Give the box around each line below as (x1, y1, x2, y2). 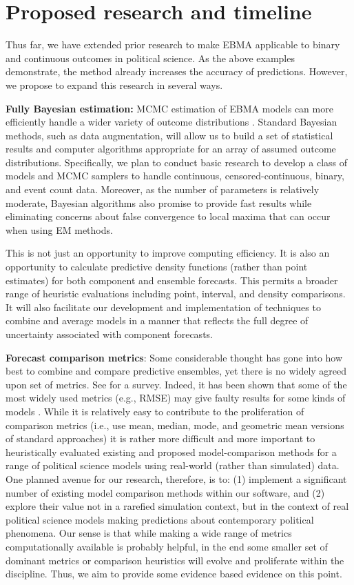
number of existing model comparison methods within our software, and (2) (6, 485, 325, 499)
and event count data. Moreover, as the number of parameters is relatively (6, 182, 320, 197)
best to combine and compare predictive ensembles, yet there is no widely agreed (6, 364, 347, 378)
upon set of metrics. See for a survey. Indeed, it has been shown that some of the (6, 377, 347, 391)
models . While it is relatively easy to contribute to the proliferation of (6, 404, 304, 418)
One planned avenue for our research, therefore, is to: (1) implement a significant (6, 471, 347, 486)
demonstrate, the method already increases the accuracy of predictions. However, (6, 64, 348, 79)
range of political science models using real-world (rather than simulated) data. (6, 458, 340, 473)
